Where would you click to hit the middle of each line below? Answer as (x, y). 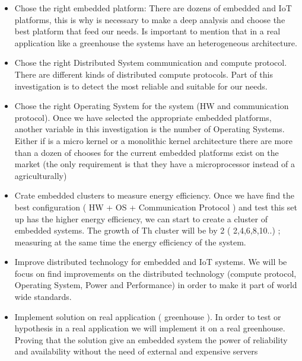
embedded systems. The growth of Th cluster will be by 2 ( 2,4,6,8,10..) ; (147, 230)
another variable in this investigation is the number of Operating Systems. (150, 129)
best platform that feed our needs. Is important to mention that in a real (147, 31)
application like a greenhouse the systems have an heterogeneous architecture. (156, 42)
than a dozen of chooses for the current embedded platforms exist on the (147, 152)
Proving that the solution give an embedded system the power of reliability (151, 339)
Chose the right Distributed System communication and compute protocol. (151, 63)
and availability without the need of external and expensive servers (136, 351)
